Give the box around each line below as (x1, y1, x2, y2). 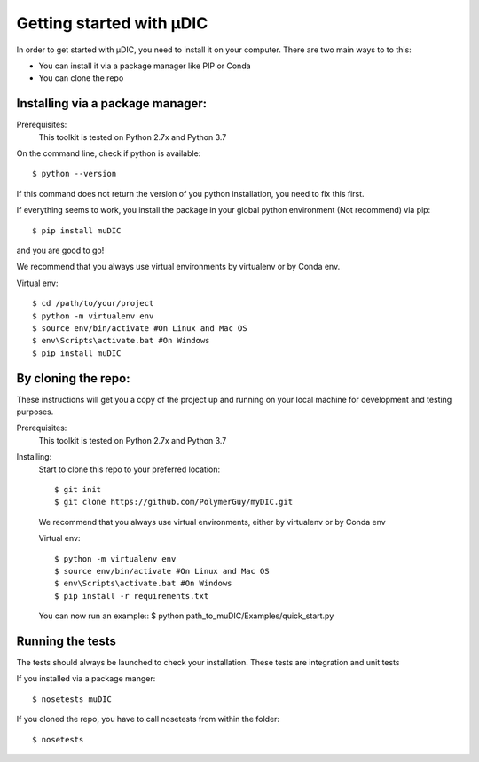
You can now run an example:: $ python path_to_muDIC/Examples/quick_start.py (38, 610, 334, 621)
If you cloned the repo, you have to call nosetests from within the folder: (16, 714, 279, 725)
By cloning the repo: (16, 371, 130, 386)
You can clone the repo (38, 73, 124, 83)
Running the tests (16, 633, 117, 648)
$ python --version (32, 169, 117, 179)
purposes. (16, 406, 54, 417)
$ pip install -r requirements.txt (54, 591, 209, 601)
